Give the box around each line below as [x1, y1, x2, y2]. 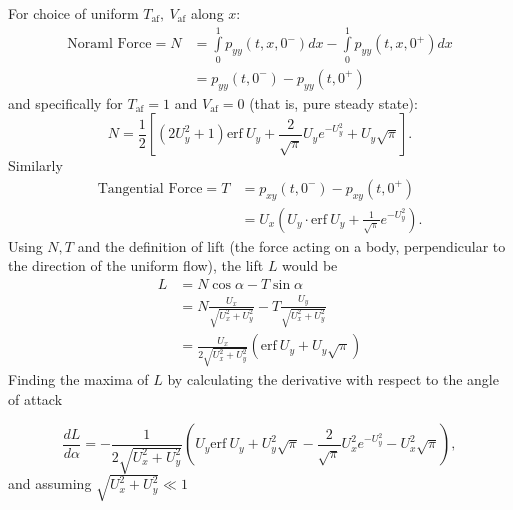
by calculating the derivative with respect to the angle [167, 369, 499, 390]
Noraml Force [67, 37, 152, 52]
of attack [8, 388, 63, 409]
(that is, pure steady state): [249, 92, 418, 113]
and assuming [8, 473, 92, 494]
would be [282, 255, 338, 276]
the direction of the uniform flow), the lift [8, 255, 264, 276]
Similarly [8, 155, 63, 176]
